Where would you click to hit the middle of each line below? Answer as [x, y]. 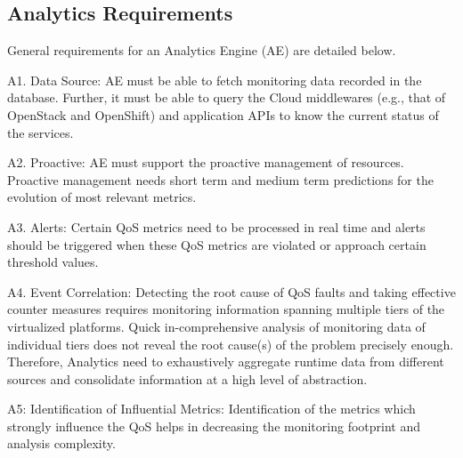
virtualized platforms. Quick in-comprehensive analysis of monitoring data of [216, 326]
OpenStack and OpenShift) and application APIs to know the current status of [223, 114]
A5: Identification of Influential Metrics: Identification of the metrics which [211, 409]
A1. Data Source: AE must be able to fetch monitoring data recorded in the [215, 80]
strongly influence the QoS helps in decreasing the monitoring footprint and [214, 426]
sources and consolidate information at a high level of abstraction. [187, 378]
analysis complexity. [61, 443]
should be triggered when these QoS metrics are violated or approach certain [217, 244]
